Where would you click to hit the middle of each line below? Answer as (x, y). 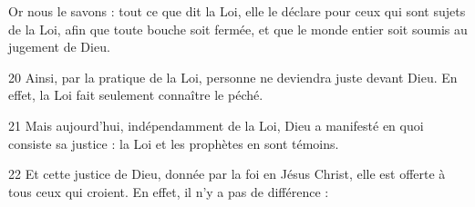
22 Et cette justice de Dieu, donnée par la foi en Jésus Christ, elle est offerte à (227, 174)
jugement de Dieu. (59, 47)
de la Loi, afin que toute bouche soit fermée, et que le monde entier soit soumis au (238, 29)
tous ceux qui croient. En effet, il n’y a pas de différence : (169, 191)
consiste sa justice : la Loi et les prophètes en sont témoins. (174, 143)
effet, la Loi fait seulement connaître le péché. (136, 95)
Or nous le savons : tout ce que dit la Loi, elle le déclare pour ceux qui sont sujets (237, 11)
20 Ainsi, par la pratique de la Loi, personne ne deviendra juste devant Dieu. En (233, 77)
